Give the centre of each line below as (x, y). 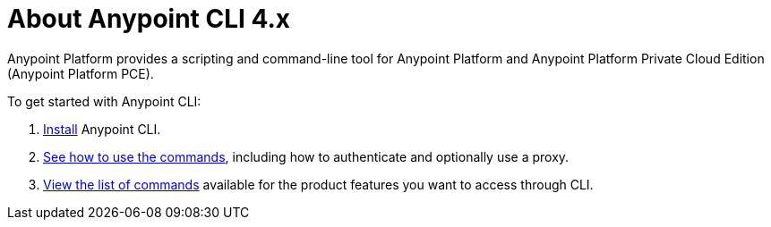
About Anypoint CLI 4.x (149, 19)
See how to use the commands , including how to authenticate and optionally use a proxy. (306, 156)
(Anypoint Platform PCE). (81, 73)
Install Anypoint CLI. (102, 129)
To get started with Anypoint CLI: (104, 101)
